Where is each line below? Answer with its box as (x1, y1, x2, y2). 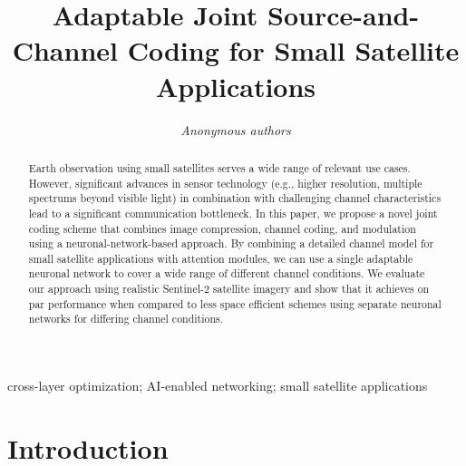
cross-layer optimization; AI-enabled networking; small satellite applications (7, 376, 428, 395)
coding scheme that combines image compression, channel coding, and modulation (28, 220, 416, 236)
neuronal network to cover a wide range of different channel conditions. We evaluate (28, 266, 425, 281)
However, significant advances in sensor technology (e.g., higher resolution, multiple (28, 175, 422, 190)
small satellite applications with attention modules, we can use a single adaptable (28, 250, 413, 266)
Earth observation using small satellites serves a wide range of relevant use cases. (28, 160, 411, 175)
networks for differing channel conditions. (28, 311, 224, 326)
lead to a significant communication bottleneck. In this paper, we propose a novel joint (28, 205, 438, 220)
